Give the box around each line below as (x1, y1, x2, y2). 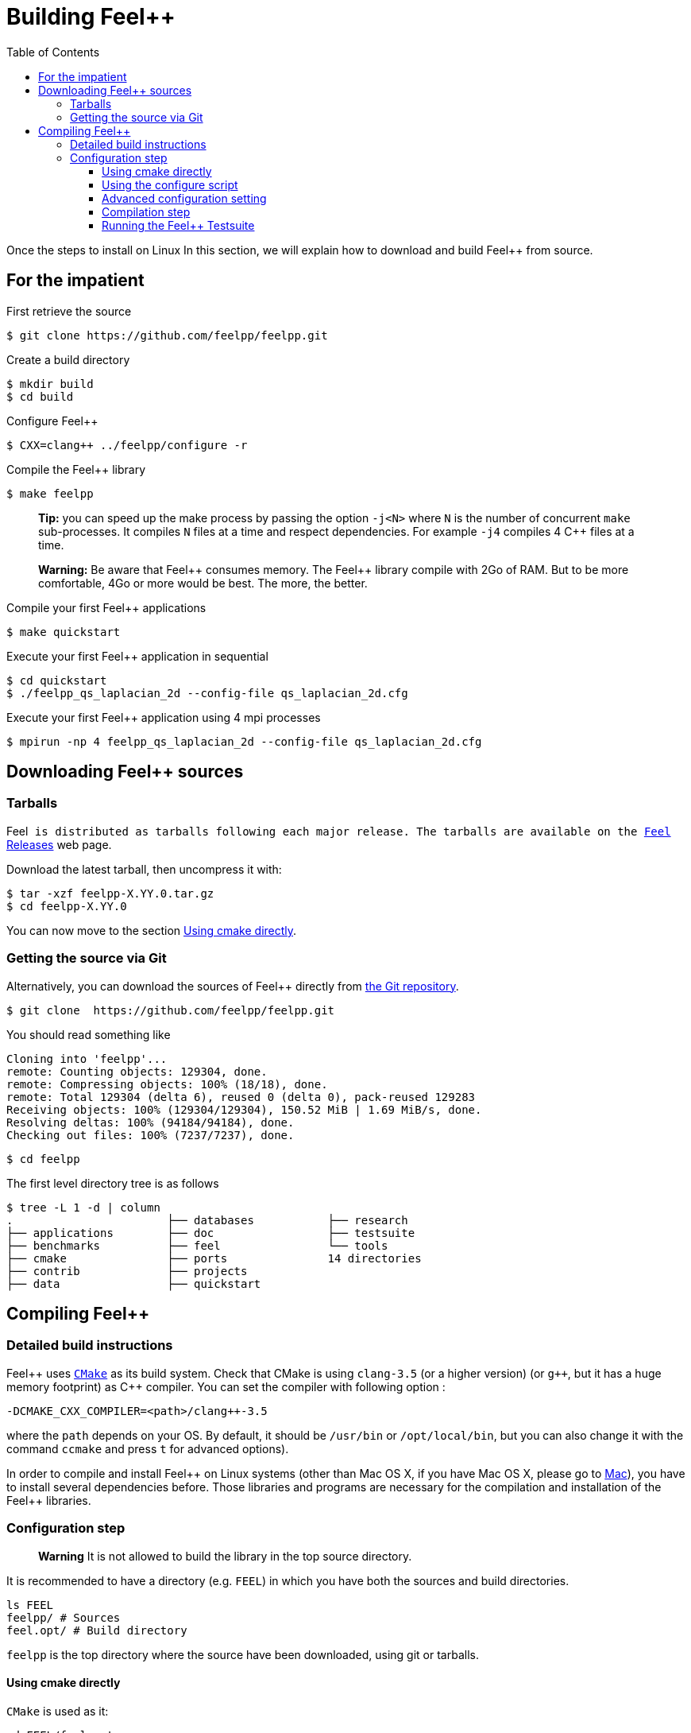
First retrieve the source (6, 304, 132, 318)
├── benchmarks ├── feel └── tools (6, 1239, 388, 1252)
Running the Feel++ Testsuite (102, 218, 255, 232)
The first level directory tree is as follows (6, 1176, 219, 1190)
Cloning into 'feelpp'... (6, 1052, 168, 1065)
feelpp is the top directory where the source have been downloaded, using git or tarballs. (6, 1647, 479, 1661)
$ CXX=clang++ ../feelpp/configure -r (6, 438, 248, 452)
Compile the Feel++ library (6, 462, 146, 476)
